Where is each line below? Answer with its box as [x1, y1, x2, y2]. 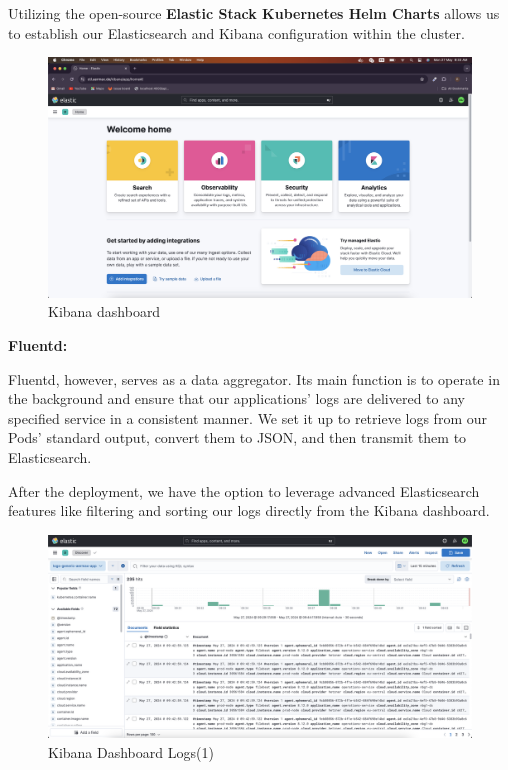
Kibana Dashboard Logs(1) [48, 742, 214, 762]
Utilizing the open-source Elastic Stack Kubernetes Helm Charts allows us [8, 3, 500, 23]
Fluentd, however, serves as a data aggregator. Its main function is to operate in [8, 368, 500, 389]
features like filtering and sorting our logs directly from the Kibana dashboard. [8, 500, 490, 521]
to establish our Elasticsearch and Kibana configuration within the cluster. [8, 22, 465, 43]
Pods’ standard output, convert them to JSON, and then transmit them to [8, 427, 467, 448]
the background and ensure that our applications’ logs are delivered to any [8, 388, 466, 409]
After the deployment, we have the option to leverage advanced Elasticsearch [8, 480, 480, 501]
